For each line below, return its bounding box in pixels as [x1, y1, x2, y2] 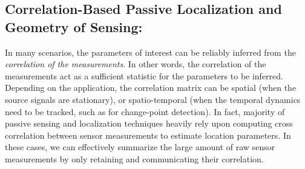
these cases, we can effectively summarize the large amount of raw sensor [5, 141, 275, 153]
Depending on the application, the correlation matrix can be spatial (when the [5, 81, 297, 94]
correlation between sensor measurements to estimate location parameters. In [5, 128, 291, 141]
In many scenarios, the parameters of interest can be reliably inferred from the [5, 45, 296, 58]
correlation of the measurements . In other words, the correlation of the [5, 58, 266, 70]
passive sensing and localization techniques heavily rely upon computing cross [5, 117, 293, 130]
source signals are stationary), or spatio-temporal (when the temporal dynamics [5, 93, 301, 105]
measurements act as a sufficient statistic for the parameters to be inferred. [5, 69, 283, 82]
